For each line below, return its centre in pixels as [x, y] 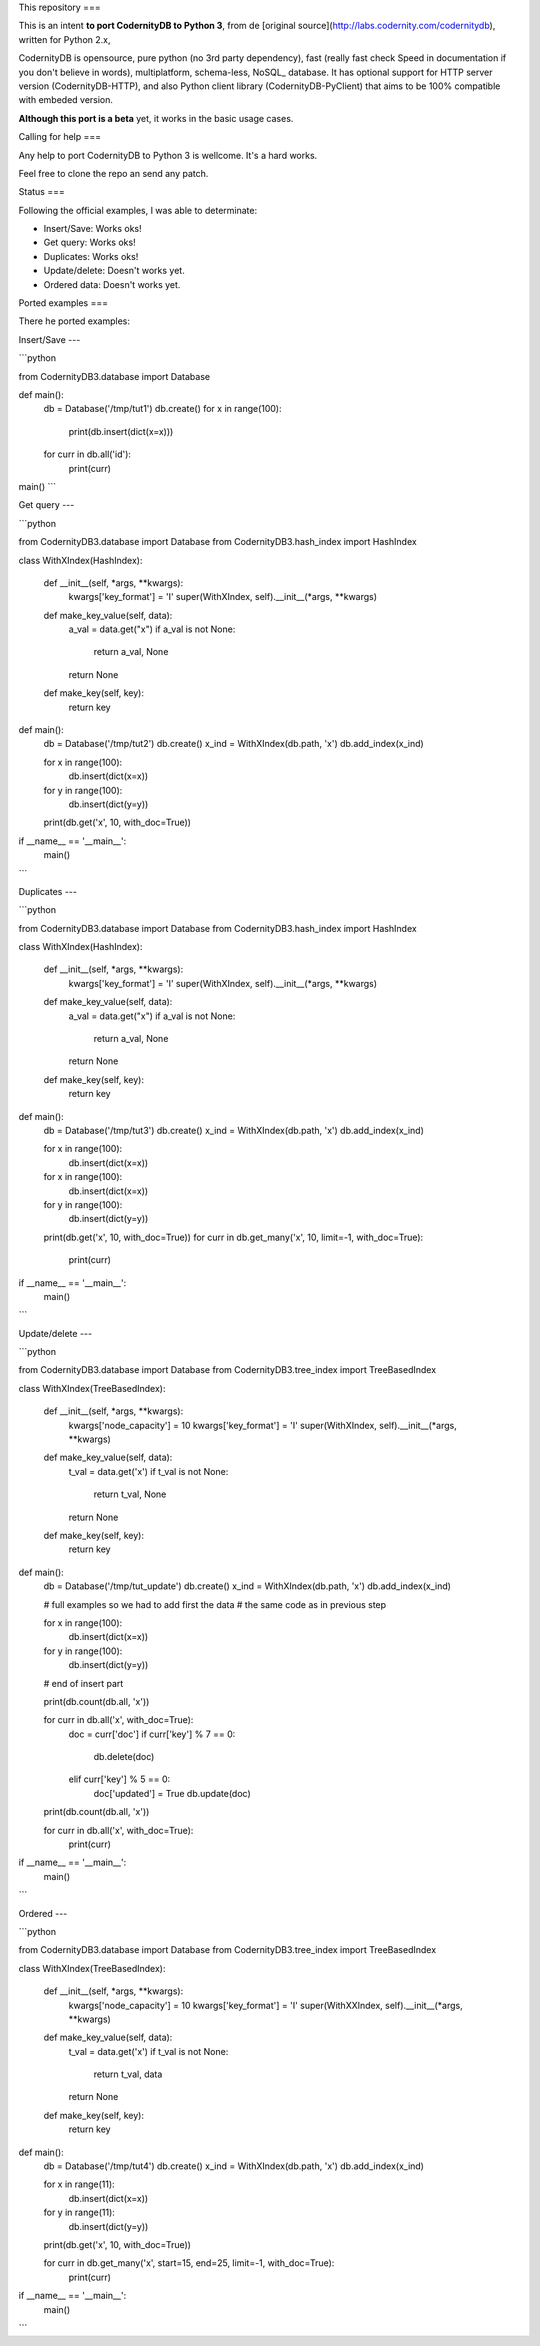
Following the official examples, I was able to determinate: [138, 210]
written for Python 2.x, [64, 39]
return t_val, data [128, 2074]
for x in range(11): [79, 2184]
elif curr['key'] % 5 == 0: [119, 1779]
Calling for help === [60, 137]
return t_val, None [130, 1494]
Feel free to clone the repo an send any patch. [113, 173]
